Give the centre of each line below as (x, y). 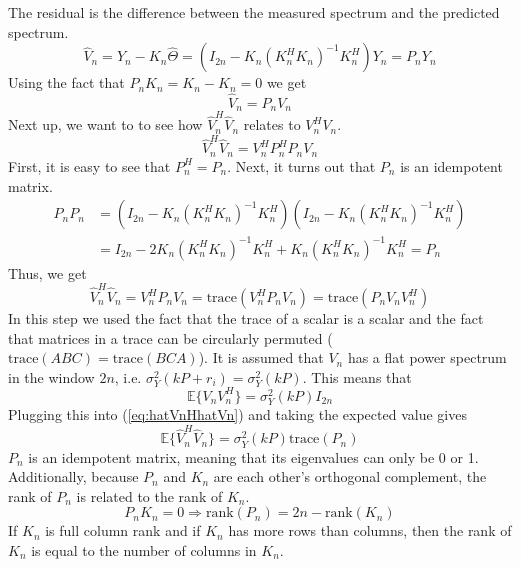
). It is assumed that (261, 357)
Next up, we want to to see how (105, 124)
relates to (272, 124)
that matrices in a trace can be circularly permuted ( (170, 337)
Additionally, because (73, 476)
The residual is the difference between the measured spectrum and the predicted (254, 12)
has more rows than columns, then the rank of (370, 530)
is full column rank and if (123, 530)
